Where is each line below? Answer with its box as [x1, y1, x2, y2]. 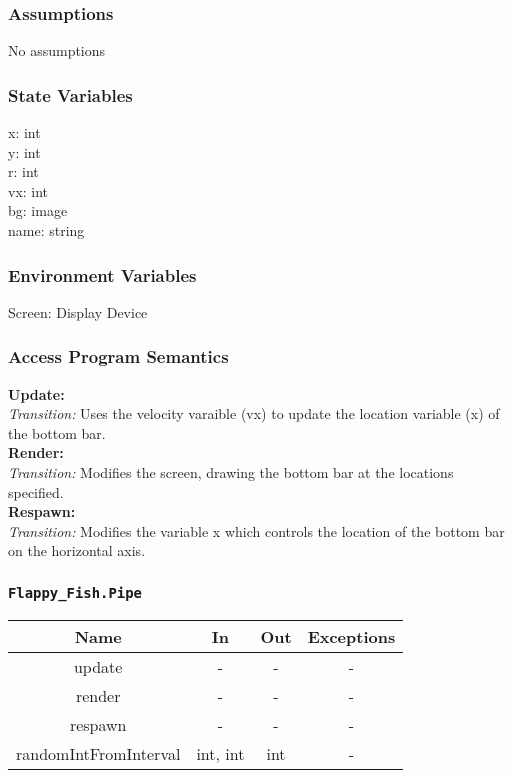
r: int [8, 161, 39, 182]
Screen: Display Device [8, 301, 148, 322]
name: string [8, 220, 85, 240]
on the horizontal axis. [8, 540, 146, 561]
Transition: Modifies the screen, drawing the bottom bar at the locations [8, 462, 454, 482]
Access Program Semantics [8, 344, 229, 369]
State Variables [8, 82, 133, 107]
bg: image [8, 200, 68, 221]
